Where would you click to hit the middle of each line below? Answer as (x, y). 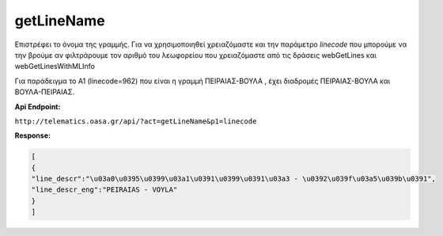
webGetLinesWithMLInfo (55, 67)
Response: (33, 135)
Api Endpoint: (38, 106)
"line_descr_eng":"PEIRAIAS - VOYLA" (104, 190)
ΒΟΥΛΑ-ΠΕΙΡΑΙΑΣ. (45, 92)
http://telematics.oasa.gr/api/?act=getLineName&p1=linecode (136, 121)
